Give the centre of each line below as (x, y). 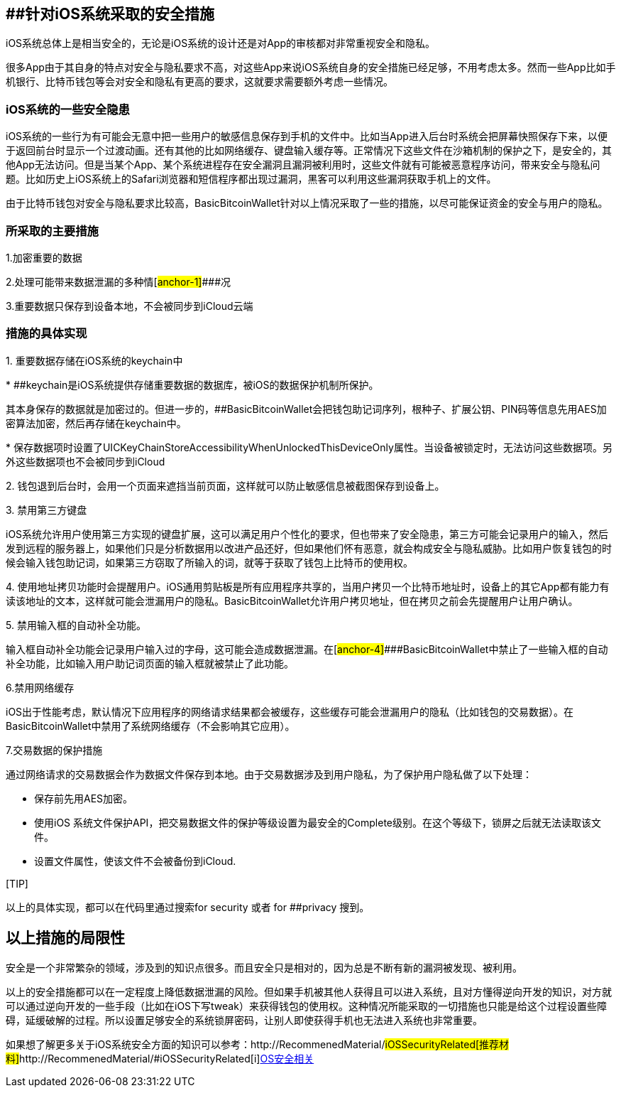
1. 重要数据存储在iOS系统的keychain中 (94, 360)
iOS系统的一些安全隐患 (68, 109)
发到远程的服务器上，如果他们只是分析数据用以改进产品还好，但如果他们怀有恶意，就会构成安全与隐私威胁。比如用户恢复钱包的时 (309, 548)
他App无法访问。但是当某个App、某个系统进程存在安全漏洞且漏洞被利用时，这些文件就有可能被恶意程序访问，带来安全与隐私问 (303, 165)
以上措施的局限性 (65, 938)
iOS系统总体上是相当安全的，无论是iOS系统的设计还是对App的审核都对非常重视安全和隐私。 (220, 43)
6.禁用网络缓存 (40, 687)
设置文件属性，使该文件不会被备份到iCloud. (135, 861)
